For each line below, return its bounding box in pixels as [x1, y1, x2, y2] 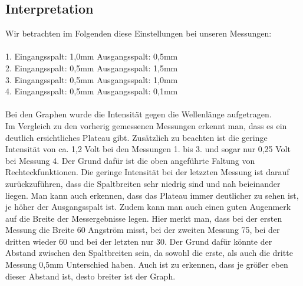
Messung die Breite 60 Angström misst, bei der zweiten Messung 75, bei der [5, 223, 280, 236]
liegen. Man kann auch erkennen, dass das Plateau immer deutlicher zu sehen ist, [5, 189, 299, 201]
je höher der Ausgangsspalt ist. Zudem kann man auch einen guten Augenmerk [5, 200, 291, 213]
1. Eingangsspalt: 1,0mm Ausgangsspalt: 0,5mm [5, 50, 178, 63]
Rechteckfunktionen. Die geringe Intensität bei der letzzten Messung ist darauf [5, 166, 289, 178]
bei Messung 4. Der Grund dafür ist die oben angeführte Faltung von [5, 154, 255, 166]
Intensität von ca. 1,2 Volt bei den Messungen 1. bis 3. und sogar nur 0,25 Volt [5, 143, 291, 155]
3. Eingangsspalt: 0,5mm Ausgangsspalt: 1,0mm [5, 73, 178, 86]
